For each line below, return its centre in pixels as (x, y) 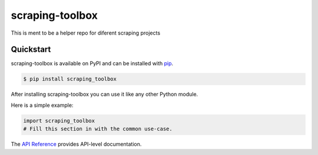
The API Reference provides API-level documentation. (76, 144)
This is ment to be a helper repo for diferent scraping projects (86, 33)
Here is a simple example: (42, 105)
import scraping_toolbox (59, 121)
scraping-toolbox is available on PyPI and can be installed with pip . (92, 63)
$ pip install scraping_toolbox (70, 79)
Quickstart (31, 50)
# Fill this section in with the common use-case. (98, 129)
